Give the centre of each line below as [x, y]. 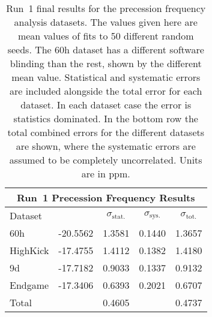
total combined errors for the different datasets [106, 132]
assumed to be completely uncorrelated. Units [106, 160]
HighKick [29, 250]
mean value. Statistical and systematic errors [106, 77]
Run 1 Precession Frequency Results [106, 197]
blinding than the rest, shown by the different [106, 63]
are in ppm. [106, 173]
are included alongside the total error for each [106, 91]
